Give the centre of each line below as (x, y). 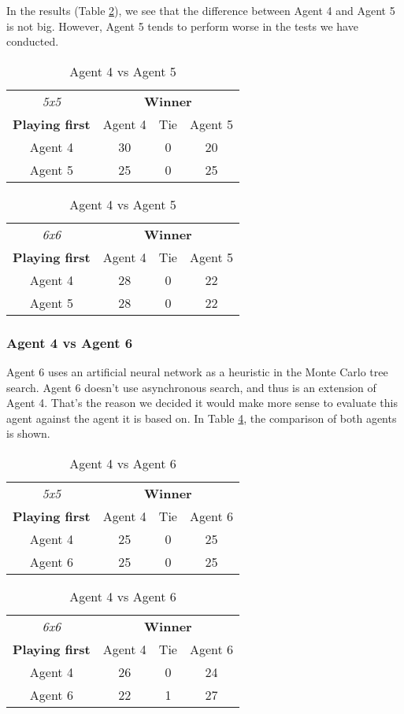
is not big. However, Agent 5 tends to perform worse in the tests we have (182, 26)
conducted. (33, 41)
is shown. (28, 433)
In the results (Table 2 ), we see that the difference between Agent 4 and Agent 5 (201, 10)
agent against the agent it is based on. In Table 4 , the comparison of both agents (202, 418)
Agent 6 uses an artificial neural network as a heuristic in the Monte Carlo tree (197, 372)
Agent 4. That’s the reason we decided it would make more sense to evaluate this (202, 403)
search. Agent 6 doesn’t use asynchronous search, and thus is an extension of (191, 387)
